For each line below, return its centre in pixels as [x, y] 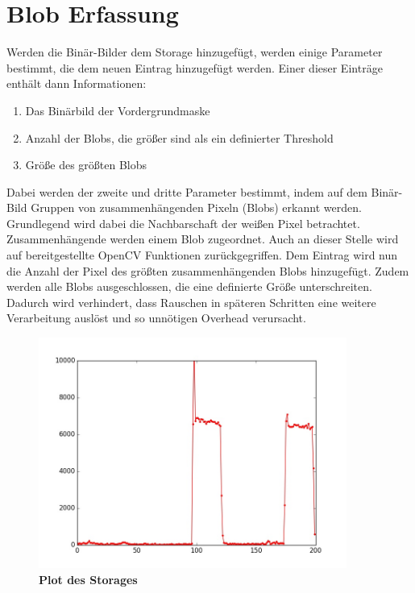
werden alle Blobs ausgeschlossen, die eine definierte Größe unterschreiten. [189, 286]
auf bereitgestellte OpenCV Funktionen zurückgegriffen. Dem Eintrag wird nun [202, 255]
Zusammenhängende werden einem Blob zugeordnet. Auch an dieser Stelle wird [203, 239]
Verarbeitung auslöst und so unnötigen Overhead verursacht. [156, 318]
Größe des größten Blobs [86, 165]
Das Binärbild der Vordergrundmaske [118, 110]
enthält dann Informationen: [77, 83]
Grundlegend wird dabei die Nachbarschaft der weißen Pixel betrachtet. [183, 223]
